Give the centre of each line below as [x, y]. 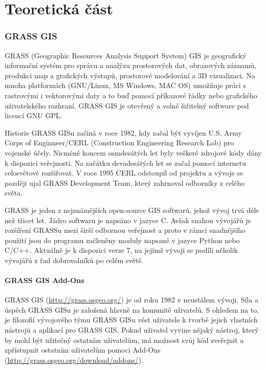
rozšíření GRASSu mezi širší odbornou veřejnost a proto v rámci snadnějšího [125, 230]
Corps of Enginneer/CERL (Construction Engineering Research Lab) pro [119, 143]
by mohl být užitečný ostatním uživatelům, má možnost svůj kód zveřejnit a [124, 340]
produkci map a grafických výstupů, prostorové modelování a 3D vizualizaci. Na [130, 75]
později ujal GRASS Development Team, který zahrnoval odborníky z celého [125, 182]
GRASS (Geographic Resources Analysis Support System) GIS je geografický [126, 55]
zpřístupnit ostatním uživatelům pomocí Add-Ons [83, 350]
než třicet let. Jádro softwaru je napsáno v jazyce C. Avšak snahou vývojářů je [128, 220]
